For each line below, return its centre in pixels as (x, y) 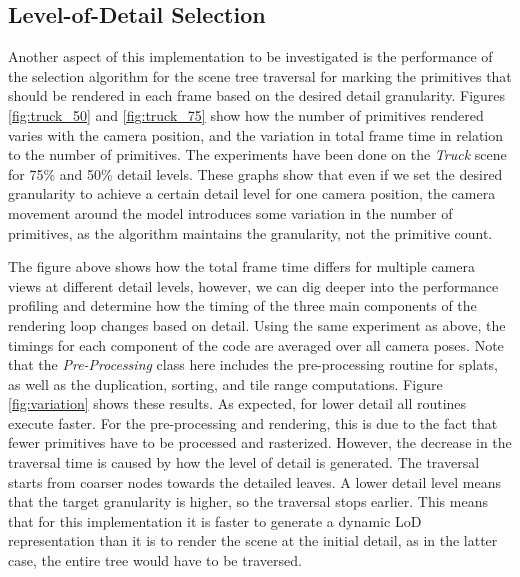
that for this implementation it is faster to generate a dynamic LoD (215, 520)
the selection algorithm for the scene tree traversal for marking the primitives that (260, 75)
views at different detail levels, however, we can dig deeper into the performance (253, 285)
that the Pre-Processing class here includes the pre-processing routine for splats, (253, 364)
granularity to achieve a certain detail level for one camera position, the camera (252, 193)
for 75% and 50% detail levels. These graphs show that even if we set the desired (255, 173)
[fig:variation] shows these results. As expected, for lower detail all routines (237, 403)
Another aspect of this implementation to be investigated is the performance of (250, 56)
